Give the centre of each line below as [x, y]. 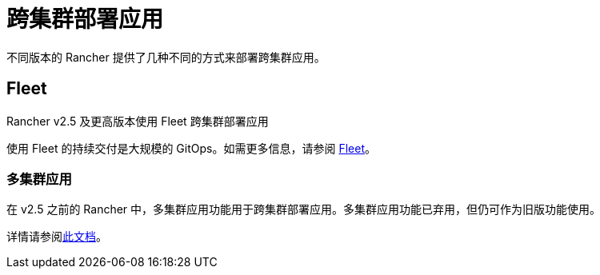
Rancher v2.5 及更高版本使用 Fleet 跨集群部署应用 [138, 121]
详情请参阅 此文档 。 [57, 237]
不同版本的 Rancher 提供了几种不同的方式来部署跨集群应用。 [166, 57]
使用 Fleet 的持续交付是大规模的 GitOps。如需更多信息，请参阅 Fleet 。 [191, 148]
